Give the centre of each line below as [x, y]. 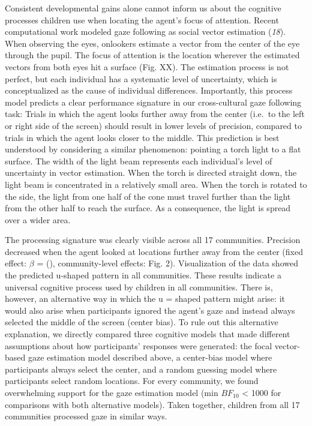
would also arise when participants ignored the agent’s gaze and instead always [150, 310]
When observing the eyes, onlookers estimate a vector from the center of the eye [152, 43]
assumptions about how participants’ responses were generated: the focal [139, 345]
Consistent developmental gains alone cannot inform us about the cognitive [143, 8]
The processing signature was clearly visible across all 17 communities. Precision [153, 240]
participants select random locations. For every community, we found [132, 381]
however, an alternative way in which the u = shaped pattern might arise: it [145, 298]
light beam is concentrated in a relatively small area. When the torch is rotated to [156, 184]
